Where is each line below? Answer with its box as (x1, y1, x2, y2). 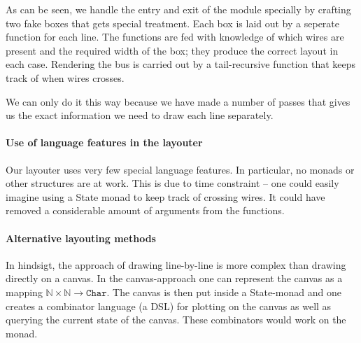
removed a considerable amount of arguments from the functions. (6, 203, 285, 218)
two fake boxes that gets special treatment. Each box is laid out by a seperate (6, 15, 339, 30)
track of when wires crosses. (6, 70, 125, 85)
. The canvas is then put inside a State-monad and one (106, 284, 341, 299)
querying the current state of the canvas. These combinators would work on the (6, 312, 346, 327)
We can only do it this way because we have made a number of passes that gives (6, 94, 351, 108)
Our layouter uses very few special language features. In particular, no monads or (6, 162, 355, 176)
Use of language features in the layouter (6, 135, 203, 150)
